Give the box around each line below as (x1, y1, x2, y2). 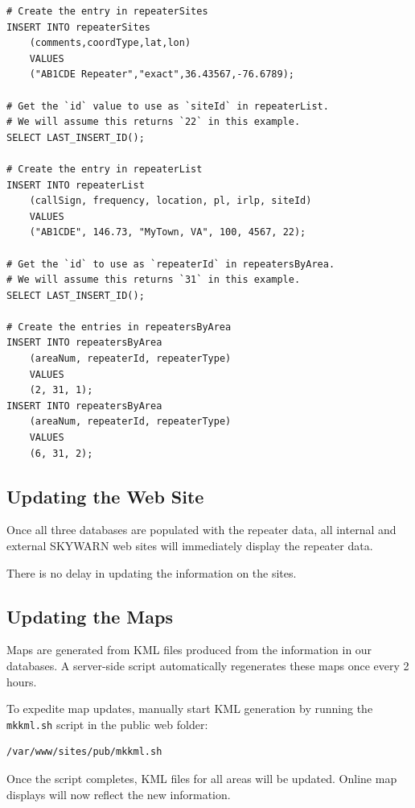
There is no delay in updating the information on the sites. (6, 564, 297, 581)
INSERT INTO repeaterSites (6, 21, 150, 33)
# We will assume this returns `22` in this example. (6, 116, 301, 128)
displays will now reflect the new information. (6, 785, 231, 802)
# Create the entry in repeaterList (6, 163, 203, 175)
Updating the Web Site (6, 483, 204, 508)
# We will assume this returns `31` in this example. (6, 274, 301, 286)
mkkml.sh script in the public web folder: (6, 715, 208, 732)
